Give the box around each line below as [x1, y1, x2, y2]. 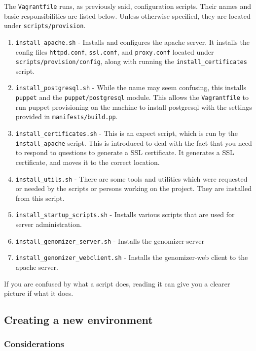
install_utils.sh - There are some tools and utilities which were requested [15, 173, 248, 184]
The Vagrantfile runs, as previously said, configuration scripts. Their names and [4, 1, 252, 11]
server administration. [15, 219, 82, 229]
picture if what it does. [4, 288, 73, 298]
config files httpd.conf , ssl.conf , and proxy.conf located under [15, 46, 214, 57]
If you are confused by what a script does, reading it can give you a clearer [4, 278, 230, 288]
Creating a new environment [4, 312, 153, 327]
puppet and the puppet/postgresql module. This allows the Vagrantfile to [15, 92, 249, 102]
